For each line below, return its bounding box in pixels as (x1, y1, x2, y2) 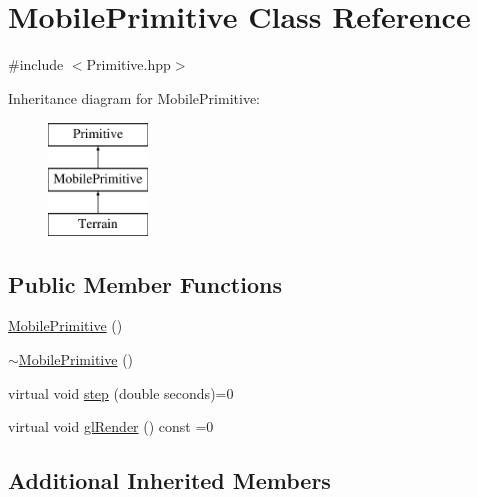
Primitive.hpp (86, 54, 171, 75)
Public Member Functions (8, 268, 282, 299)
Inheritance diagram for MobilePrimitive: (8, 87, 260, 108)
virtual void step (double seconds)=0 (8, 382, 234, 403)
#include (8, 54, 64, 75)
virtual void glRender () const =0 (8, 416, 214, 437)
